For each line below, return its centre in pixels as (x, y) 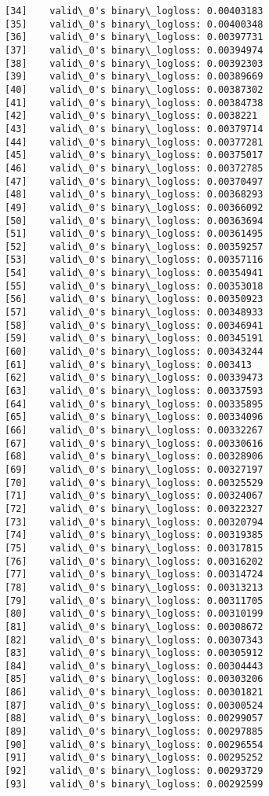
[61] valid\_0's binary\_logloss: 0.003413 (128, 365)
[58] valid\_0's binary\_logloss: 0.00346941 (134, 325)
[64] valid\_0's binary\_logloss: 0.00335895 (134, 404)
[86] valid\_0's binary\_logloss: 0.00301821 (134, 693)
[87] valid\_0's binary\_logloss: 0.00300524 (134, 705)
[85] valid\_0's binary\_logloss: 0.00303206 (134, 679)
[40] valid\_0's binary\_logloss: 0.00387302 (134, 89)
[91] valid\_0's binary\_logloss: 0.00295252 (134, 758)
